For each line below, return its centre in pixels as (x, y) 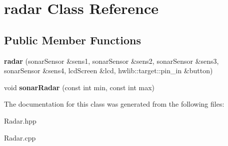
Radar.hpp (20, 120)
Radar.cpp (20, 137)
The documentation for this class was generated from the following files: (114, 104)
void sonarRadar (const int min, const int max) (79, 87)
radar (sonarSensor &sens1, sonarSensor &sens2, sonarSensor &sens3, (111, 61)
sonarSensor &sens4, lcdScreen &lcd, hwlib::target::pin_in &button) (108, 71)
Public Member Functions (72, 40)
